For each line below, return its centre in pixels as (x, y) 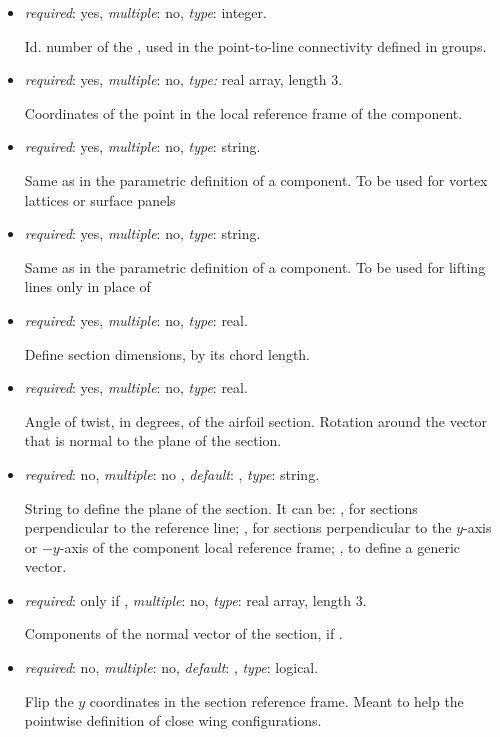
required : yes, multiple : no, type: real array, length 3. (183, 79)
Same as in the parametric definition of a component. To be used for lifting (255, 266)
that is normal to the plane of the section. (153, 440)
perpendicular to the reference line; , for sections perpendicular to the (238, 527)
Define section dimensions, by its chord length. (167, 353)
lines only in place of (87, 286)
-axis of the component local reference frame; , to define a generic (260, 546)
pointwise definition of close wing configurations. (173, 720)
